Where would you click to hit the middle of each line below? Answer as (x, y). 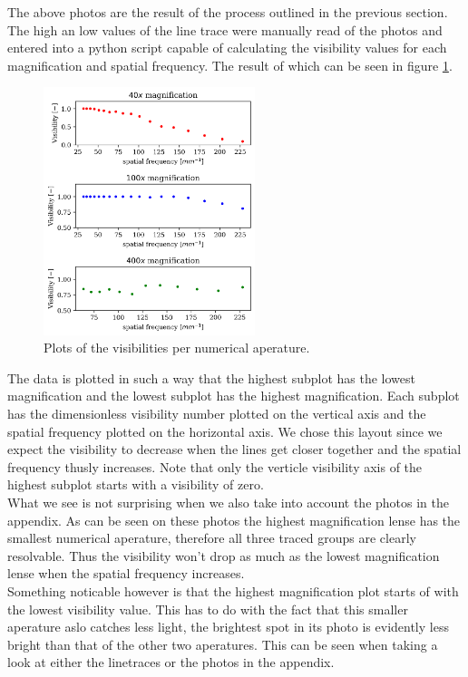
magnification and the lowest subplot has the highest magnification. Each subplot (234, 396)
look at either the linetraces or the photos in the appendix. (171, 662)
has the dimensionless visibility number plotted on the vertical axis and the (217, 413)
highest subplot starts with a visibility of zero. (136, 484)
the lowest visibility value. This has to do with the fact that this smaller (208, 609)
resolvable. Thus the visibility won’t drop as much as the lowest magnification (224, 555)
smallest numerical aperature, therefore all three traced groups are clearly (212, 538)
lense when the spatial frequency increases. (126, 573)
